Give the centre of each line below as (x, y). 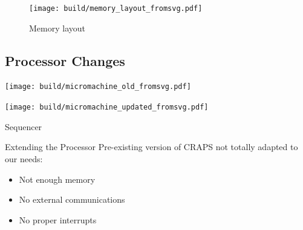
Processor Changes (65, 60)
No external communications (72, 199)
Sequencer (24, 126)
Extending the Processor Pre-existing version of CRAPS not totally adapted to (151, 147)
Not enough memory (57, 179)
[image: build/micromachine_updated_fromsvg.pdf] (107, 107)
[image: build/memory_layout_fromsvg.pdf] (116, 8)
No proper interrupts (58, 219)
